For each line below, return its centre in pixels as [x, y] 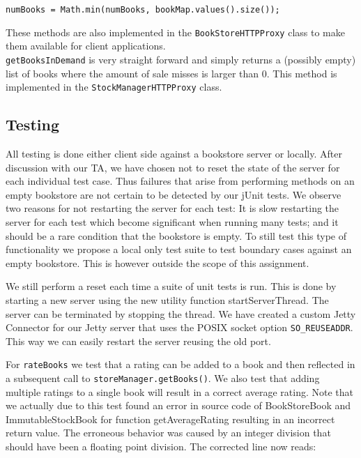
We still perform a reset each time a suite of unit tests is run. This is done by [171, 286]
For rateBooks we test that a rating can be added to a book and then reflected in [180, 364]
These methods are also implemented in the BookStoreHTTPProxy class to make [175, 32]
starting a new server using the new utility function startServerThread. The [167, 299]
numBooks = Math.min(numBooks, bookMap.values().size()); [143, 10]
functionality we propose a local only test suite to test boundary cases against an [179, 249]
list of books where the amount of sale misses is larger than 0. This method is [171, 73]
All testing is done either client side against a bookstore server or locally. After [174, 154]
